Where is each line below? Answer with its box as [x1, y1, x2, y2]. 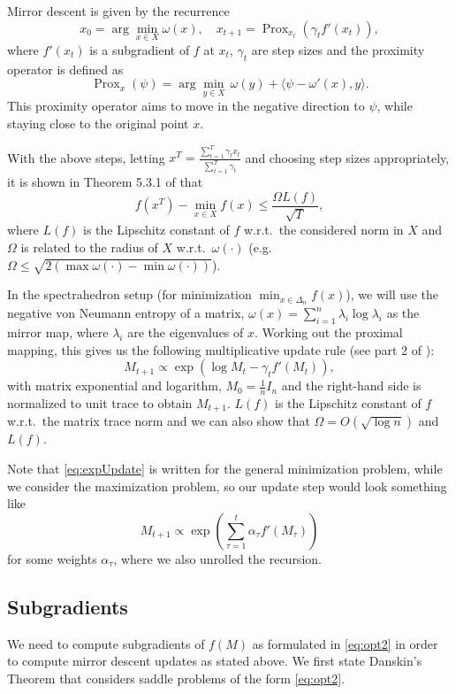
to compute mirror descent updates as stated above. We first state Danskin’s [7, 652, 422, 670]
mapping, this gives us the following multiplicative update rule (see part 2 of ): [7, 340, 435, 359]
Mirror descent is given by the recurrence [7, 2, 230, 19]
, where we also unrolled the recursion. [113, 549, 322, 567]
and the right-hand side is [281, 376, 422, 395]
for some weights [7, 549, 97, 567]
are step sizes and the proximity [251, 40, 425, 58]
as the [386, 304, 420, 322]
